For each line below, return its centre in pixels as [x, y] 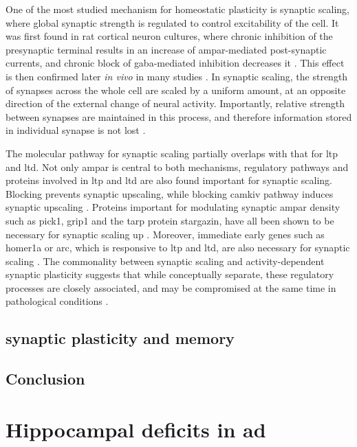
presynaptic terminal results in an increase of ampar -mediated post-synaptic [166, 49]
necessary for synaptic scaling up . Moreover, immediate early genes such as [165, 234]
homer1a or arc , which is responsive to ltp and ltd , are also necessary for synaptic [178, 248]
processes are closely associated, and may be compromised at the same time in [171, 287]
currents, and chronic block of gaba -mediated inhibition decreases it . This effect [175, 63]
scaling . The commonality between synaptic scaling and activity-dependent [165, 261]
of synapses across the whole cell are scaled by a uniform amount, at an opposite [176, 90]
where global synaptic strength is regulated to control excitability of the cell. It [172, 22]
